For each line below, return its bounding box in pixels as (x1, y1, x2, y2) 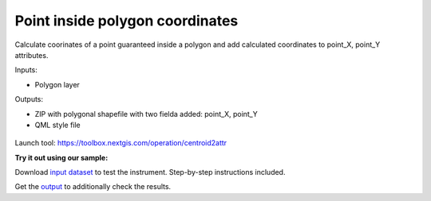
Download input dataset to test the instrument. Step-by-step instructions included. (14, 168, 286, 177)
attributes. (14, 50, 49, 60)
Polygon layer (34, 79, 80, 89)
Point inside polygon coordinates (14, 12, 239, 29)
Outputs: (14, 95, 44, 104)
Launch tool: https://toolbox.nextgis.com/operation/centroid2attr (14, 138, 227, 148)
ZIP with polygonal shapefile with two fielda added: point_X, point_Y (34, 109, 259, 118)
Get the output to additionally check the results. (14, 182, 172, 191)
